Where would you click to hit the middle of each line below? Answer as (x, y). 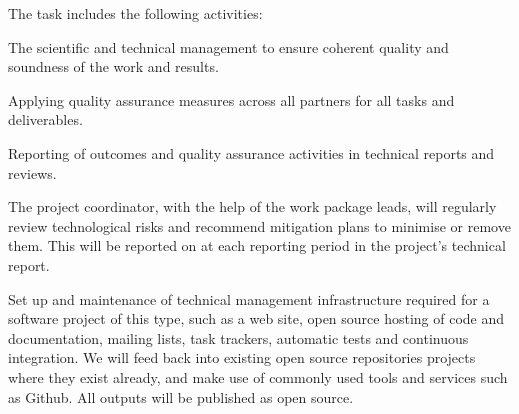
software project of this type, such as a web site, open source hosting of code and (256, 318)
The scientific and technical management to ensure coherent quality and (228, 46)
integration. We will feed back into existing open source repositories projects (242, 357)
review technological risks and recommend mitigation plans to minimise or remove (259, 225)
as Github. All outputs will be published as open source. (181, 396)
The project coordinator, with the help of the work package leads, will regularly (252, 206)
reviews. (32, 172)
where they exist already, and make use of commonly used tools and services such (258, 376)
